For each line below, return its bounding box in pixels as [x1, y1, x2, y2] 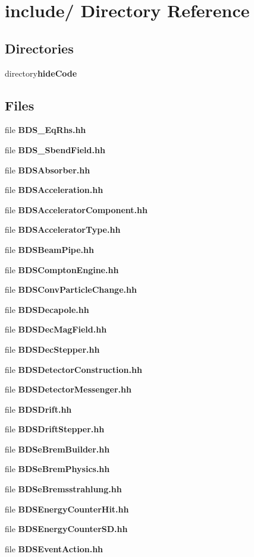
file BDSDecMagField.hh [5, 323, 107, 336]
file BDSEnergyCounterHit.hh [5, 502, 129, 515]
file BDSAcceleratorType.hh [5, 223, 121, 236]
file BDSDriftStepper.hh [5, 423, 105, 435]
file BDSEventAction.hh [5, 542, 104, 555]
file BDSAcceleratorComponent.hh [5, 203, 148, 216]
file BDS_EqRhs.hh [5, 124, 86, 136]
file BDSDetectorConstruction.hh [5, 363, 142, 375]
